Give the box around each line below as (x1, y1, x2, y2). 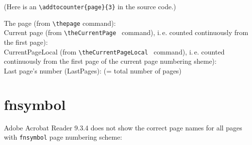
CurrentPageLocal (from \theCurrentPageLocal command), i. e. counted (4, 46, 225, 56)
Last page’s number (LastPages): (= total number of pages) (4, 65, 182, 75)
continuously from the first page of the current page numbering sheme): (4, 56, 217, 66)
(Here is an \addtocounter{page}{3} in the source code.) (4, 1, 176, 11)
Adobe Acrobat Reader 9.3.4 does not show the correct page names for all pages (4, 122, 242, 132)
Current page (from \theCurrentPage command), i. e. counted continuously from (4, 27, 249, 37)
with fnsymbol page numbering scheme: (4, 132, 122, 142)
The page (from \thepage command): (4, 18, 116, 28)
